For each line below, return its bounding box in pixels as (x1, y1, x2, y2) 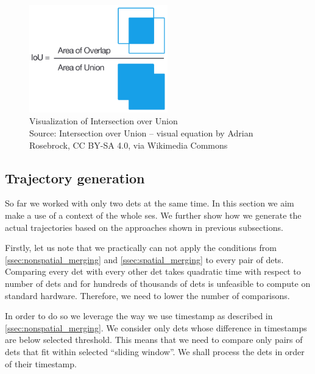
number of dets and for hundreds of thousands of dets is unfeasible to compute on (5, 277, 311, 290)
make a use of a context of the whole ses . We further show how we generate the (5, 209, 302, 222)
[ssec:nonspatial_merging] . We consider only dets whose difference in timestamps (5, 321, 307, 334)
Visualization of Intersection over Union (29, 115, 178, 127)
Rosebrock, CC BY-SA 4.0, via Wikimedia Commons (29, 138, 228, 151)
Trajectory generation (5, 168, 145, 187)
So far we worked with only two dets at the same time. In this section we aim (5, 197, 294, 210)
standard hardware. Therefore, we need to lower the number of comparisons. (5, 289, 290, 302)
